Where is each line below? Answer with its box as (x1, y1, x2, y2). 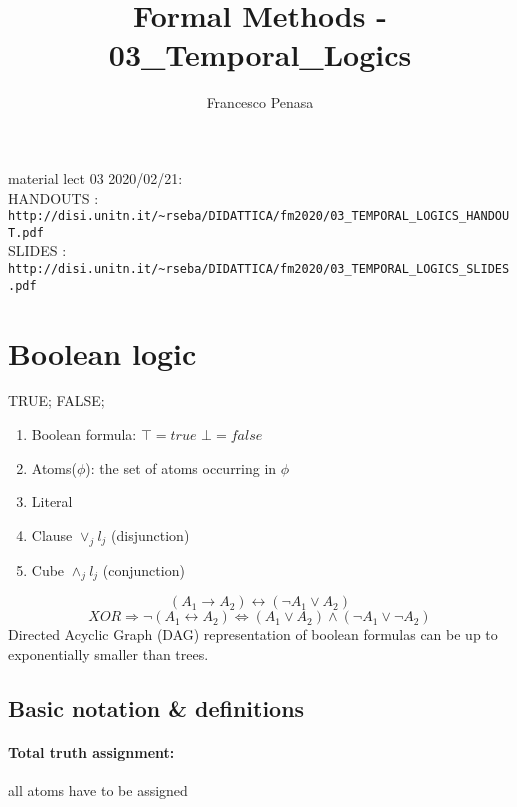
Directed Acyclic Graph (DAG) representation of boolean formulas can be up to (8, 624, 498, 645)
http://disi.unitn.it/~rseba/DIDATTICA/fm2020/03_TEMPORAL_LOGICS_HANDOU (8, 209, 510, 224)
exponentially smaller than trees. (8, 644, 209, 664)
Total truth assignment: (8, 741, 175, 762)
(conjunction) (102, 559, 185, 580)
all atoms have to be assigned (8, 780, 188, 801)
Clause (31, 524, 73, 545)
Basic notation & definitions (8, 692, 305, 723)
